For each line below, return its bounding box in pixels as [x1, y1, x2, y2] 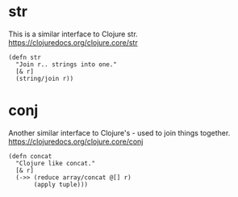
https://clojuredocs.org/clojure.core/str [8, 37, 139, 47]
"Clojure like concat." [15, 159, 95, 167]
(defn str [8, 53, 42, 61]
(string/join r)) [15, 74, 74, 82]
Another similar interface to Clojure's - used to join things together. [8, 128, 231, 137]
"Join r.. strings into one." [15, 60, 117, 69]
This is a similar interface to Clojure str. [8, 29, 139, 39]
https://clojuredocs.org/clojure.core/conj [8, 136, 144, 146]
